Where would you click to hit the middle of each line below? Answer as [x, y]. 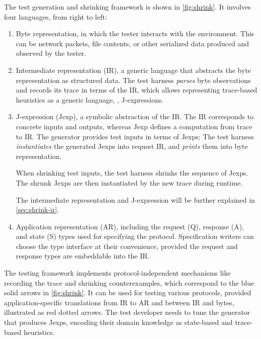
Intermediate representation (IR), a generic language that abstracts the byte [134, 70]
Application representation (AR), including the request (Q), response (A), [130, 226]
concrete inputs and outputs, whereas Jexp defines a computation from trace [134, 126]
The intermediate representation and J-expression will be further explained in [135, 199]
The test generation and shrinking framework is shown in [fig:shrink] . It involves [127, 7]
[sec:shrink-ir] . [37, 209]
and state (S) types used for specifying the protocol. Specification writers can [135, 236]
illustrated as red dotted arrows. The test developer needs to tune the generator [127, 312]
